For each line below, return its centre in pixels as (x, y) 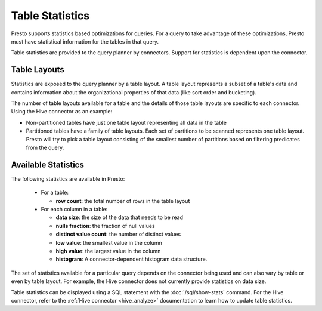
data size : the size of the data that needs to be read (119, 217)
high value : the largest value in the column (108, 251)
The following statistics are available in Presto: (68, 178)
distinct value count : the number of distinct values (118, 234)
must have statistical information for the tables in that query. (85, 41)
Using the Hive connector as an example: (62, 112)
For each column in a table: (74, 210)
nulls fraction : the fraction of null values (105, 226)
